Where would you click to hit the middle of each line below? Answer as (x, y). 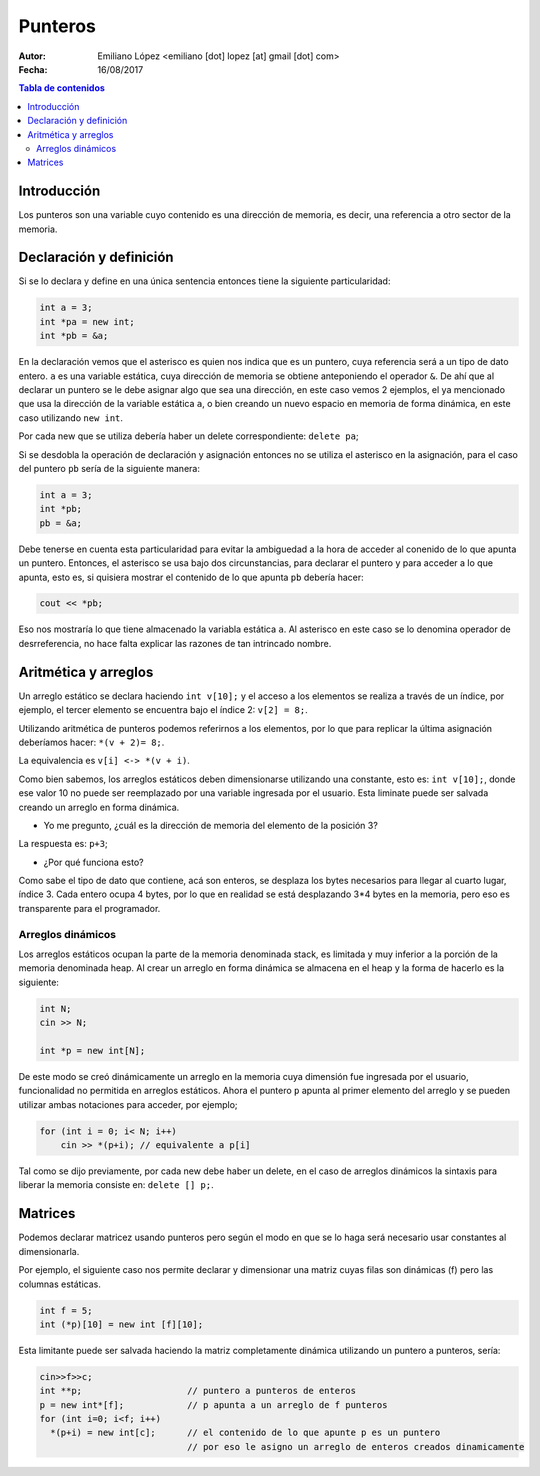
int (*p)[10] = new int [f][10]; (121, 1324)
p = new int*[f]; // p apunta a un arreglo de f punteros (213, 1404)
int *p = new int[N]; (92, 1050)
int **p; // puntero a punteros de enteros (198, 1391)
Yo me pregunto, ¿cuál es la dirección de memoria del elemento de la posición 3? (211, 825)
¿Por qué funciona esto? (93, 862)
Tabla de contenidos (61, 88)
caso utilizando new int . (71, 417)
